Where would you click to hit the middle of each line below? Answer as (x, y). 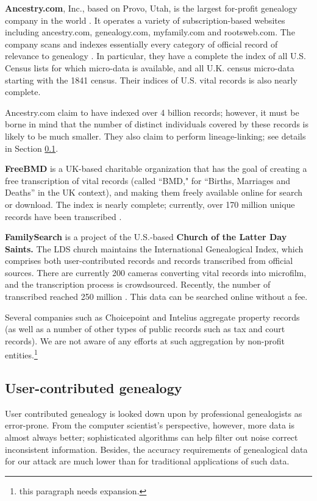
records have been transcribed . (63, 216)
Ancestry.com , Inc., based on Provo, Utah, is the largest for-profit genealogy (151, 8)
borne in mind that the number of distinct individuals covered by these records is (157, 124)
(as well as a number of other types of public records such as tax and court (145, 329)
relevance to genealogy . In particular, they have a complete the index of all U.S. (155, 56)
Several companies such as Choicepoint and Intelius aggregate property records (152, 317)
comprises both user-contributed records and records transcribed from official (149, 261)
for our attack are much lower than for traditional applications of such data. (147, 461)
